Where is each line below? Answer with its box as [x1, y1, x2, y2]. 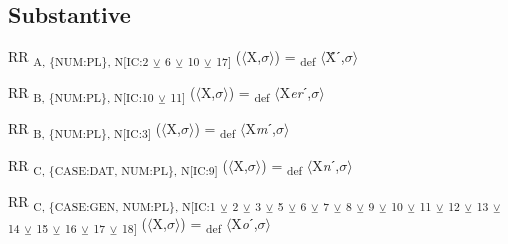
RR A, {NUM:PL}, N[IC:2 [8, 46, 149, 69]
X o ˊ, [231, 212, 258, 233]
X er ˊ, [279, 82, 312, 103]
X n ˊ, [312, 154, 340, 175]
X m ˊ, [245, 118, 276, 139]
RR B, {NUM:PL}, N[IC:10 [8, 82, 154, 106]
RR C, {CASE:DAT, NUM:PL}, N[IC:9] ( [8, 154, 228, 178]
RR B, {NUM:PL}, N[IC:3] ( [8, 118, 162, 142]
